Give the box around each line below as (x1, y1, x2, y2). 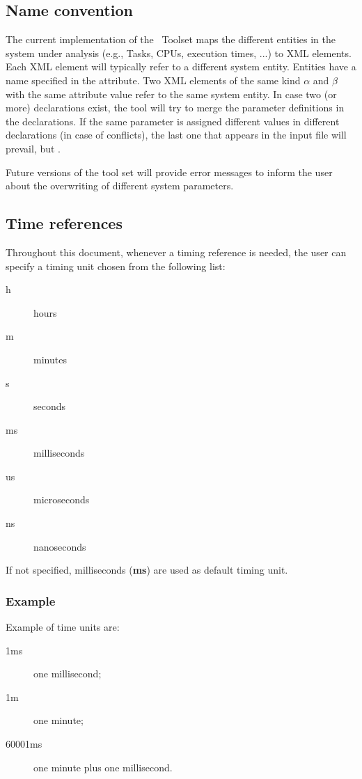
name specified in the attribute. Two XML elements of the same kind (6, 72, 301, 87)
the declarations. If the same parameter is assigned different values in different (6, 113, 340, 128)
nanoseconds (33, 539, 86, 553)
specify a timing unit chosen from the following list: (6, 258, 226, 273)
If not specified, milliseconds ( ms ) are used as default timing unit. (6, 562, 288, 577)
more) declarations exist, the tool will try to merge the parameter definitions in (6, 100, 345, 115)
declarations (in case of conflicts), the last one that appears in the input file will (6, 127, 347, 142)
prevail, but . (6, 141, 61, 155)
